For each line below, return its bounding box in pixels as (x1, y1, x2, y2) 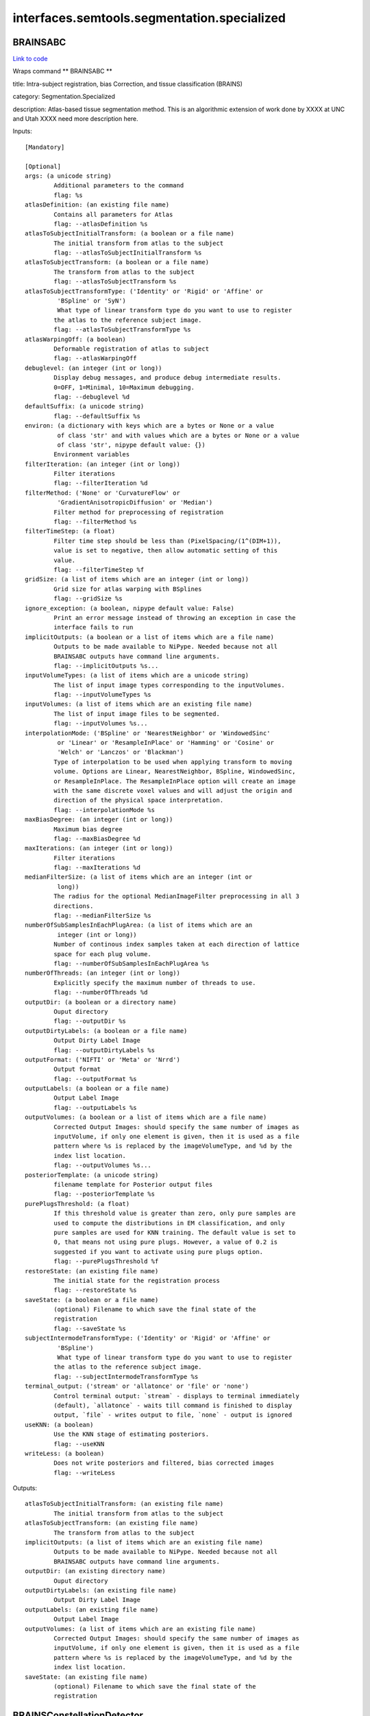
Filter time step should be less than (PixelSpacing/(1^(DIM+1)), (53, 537, 282, 545)
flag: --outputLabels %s (53, 1104, 137, 1111)
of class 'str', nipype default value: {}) (57, 441, 206, 449)
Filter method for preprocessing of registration (53, 508, 224, 516)
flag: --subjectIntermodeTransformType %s (53, 1373, 199, 1380)
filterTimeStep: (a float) (25, 527, 116, 535)
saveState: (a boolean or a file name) (25, 1296, 159, 1303)
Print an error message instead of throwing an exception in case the (53, 614, 296, 621)
